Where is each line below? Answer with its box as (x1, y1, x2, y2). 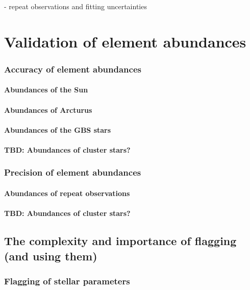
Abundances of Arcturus (4, 104, 92, 115)
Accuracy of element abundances (4, 62, 141, 75)
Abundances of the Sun (4, 84, 88, 95)
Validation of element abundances (4, 31, 246, 52)
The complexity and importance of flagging (4, 233, 237, 249)
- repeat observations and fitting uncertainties (4, 1, 147, 11)
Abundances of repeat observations (4, 188, 130, 198)
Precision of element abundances (4, 166, 141, 179)
